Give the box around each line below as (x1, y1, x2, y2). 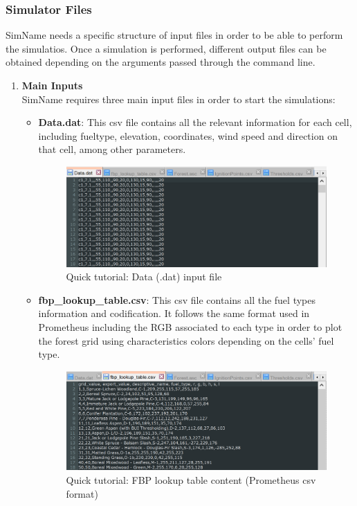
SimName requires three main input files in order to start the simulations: (21, 91, 336, 106)
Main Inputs (21, 78, 83, 92)
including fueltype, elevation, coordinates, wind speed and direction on (38, 128, 338, 143)
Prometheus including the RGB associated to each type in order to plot (38, 319, 342, 334)
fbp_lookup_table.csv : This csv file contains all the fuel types (38, 292, 315, 307)
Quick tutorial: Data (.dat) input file (66, 269, 222, 284)
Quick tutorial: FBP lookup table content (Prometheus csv (66, 473, 316, 487)
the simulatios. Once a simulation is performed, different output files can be (6, 41, 327, 55)
